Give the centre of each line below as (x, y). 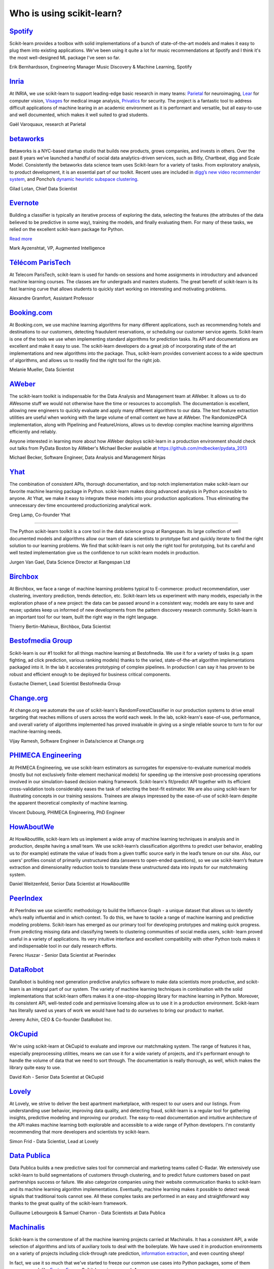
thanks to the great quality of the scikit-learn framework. (68, 1204)
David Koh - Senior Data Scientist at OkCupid (57, 1077)
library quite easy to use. (35, 1067)
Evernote (24, 203)
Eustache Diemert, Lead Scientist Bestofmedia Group (65, 684)
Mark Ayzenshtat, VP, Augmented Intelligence (57, 248)
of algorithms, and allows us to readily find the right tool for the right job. (85, 360)
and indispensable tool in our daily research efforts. (63, 946)
